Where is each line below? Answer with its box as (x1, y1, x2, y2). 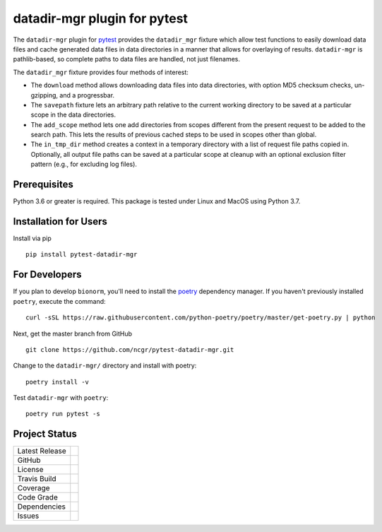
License (17, 465, 44, 475)
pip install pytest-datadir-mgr (25, 251, 138, 259)
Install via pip (13, 234, 52, 243)
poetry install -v (25, 378, 90, 386)
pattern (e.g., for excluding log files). (30, 160, 138, 169)
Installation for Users (13, 215, 107, 227)
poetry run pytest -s (25, 410, 100, 418)
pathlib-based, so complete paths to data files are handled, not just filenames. (13, 55, 240, 64)
